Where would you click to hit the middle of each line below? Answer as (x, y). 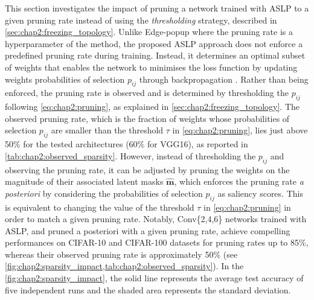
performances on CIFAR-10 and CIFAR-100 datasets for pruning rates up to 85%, (157, 242)
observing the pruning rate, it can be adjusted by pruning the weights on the (147, 169)
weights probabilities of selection (65, 79)
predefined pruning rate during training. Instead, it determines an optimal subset (155, 55)
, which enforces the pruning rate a (239, 181)
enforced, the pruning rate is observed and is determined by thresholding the (147, 93)
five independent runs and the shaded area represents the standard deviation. (148, 289)
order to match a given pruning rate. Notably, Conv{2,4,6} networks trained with (156, 219)
